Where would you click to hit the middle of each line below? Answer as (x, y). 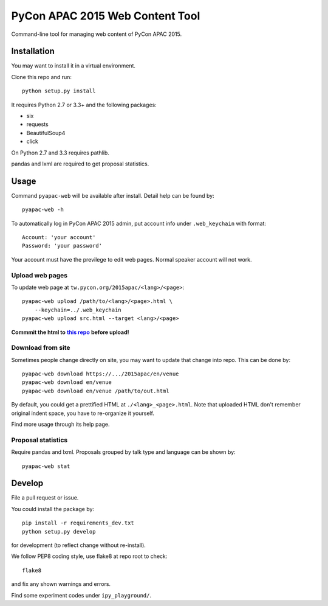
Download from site (41, 348)
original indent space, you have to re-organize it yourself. (83, 413)
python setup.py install (59, 91)
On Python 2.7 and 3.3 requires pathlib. (60, 153)
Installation (33, 51)
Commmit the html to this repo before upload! (70, 332)
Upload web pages (39, 275)
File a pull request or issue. (45, 498)
